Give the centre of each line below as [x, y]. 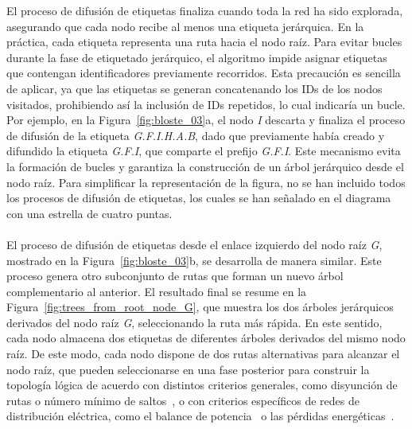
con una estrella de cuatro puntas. [89, 213]
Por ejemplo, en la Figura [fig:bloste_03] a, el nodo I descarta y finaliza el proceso [206, 120]
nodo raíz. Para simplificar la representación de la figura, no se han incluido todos [206, 182]
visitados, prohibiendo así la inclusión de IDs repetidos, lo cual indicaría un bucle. [206, 104]
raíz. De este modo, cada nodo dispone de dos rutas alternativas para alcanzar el [203, 354]
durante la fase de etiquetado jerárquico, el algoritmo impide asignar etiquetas [197, 57]
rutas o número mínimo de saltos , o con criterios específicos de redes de [183, 400]
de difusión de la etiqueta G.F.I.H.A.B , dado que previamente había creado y [196, 135]
